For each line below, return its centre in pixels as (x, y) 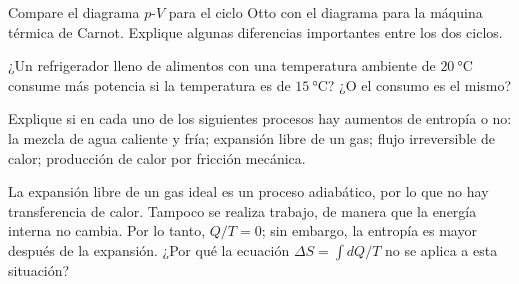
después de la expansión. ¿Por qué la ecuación (149, 249)
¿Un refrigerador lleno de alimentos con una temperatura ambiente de (222, 65)
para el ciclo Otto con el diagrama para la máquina (325, 12)
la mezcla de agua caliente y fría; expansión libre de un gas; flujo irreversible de (251, 137)
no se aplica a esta (441, 249)
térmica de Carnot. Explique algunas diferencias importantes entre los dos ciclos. (255, 31)
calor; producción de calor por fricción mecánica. (157, 157)
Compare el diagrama (74, 12)
